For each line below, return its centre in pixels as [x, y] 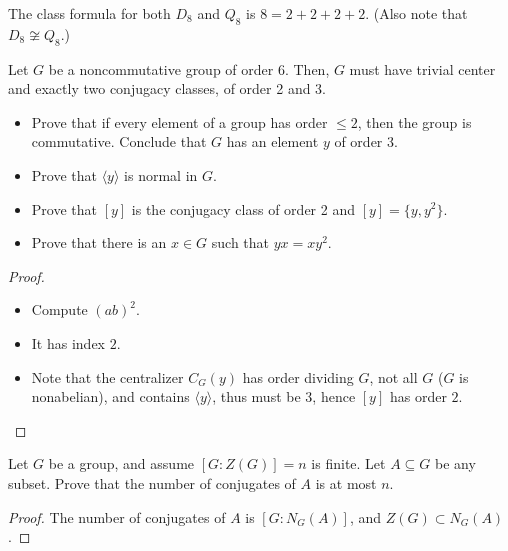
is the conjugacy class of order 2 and [243, 208]
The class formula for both [89, 13]
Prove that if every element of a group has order [179, 121]
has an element [272, 141]
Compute [59, 309]
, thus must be [256, 396]
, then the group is [414, 121]
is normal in [161, 174]
